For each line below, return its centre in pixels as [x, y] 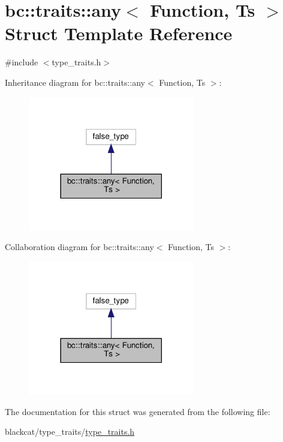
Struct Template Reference [119, 33]
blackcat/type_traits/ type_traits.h [70, 432]
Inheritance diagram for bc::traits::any [75, 82]
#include [22, 62]
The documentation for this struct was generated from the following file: [138, 411]
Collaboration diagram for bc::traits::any [79, 247]
